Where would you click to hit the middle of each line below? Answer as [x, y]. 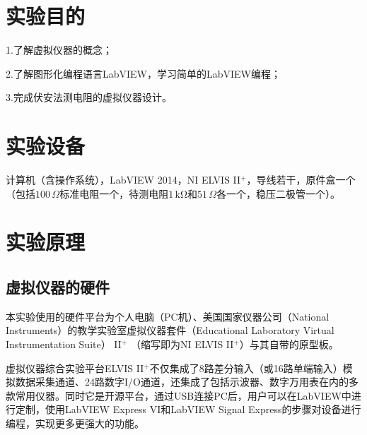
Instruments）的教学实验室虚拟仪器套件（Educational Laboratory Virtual [170, 330]
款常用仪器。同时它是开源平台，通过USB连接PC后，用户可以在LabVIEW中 [179, 395]
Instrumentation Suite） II [64, 344]
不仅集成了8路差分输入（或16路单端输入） [246, 368]
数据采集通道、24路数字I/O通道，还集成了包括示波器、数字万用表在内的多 [187, 382]
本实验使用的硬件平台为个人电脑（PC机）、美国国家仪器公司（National [168, 316]
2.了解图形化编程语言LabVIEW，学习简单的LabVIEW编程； [143, 73]
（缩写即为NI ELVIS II [182, 344]
